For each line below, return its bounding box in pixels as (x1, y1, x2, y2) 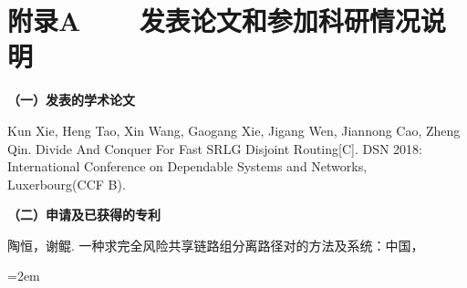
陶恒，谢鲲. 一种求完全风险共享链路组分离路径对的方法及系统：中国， (7, 235, 424, 254)
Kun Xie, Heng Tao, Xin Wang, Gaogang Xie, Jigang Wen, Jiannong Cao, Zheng (7, 120, 461, 139)
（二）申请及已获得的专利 (7, 205, 161, 224)
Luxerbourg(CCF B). (7, 174, 126, 193)
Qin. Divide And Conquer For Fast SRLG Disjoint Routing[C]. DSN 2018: (7, 139, 423, 158)
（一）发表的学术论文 (7, 90, 135, 109)
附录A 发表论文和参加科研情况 (7, 2, 420, 39)
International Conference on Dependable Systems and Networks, (7, 157, 368, 176)
